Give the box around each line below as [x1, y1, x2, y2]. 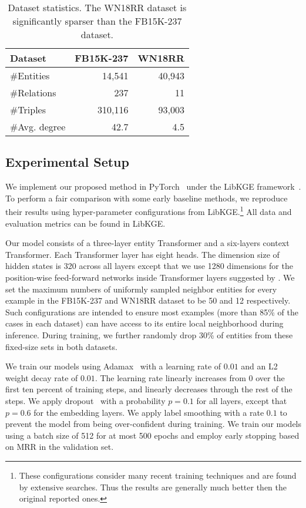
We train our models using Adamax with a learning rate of [5, 360, 221, 372]
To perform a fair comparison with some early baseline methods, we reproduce [5, 191, 288, 204]
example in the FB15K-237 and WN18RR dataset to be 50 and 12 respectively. [5, 294, 291, 307]
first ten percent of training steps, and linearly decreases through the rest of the [5, 383, 292, 395]
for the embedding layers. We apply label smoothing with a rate [33, 406, 264, 418]
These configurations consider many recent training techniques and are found [19, 469, 297, 481]
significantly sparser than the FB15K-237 [12, 14, 182, 28]
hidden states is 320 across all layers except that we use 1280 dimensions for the [5, 260, 293, 272]
